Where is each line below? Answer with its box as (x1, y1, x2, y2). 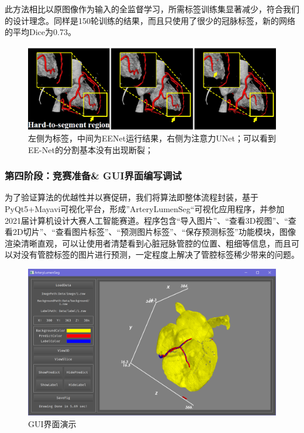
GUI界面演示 (28, 417, 77, 429)
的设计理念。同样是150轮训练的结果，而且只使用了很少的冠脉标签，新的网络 (5, 14, 295, 26)
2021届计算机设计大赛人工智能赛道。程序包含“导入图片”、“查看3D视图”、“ (5, 214, 288, 226)
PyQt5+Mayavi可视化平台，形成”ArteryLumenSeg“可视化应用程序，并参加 (5, 203, 285, 215)
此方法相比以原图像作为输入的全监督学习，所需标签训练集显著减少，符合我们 (5, 3, 299, 15)
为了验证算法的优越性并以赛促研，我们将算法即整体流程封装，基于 (5, 191, 258, 203)
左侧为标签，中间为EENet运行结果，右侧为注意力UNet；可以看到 (28, 132, 276, 144)
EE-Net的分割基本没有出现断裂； (28, 143, 153, 155)
